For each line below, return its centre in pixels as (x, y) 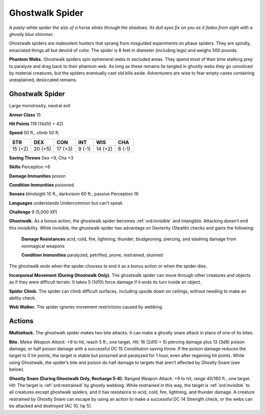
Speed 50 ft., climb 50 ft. (34, 133)
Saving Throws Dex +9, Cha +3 (41, 158)
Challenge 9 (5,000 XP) (33, 212)
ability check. (23, 298)
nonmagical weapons (43, 246)
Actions (21, 321)
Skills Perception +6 (30, 167)
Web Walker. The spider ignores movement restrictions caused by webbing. (86, 307)
